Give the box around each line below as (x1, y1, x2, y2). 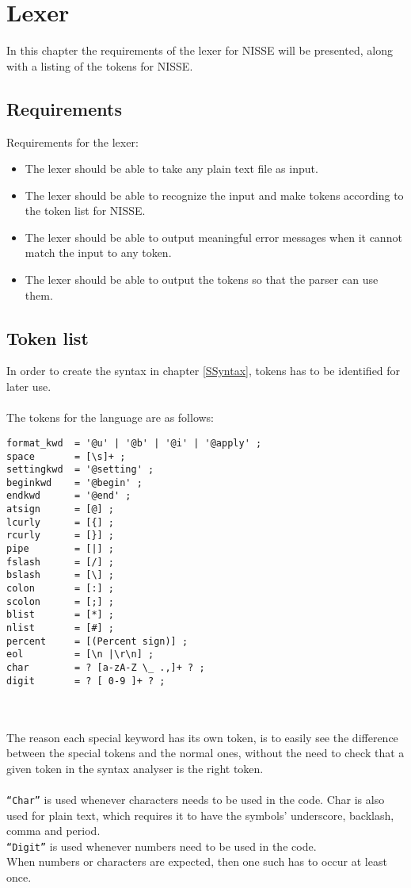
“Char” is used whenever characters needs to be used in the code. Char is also (6, 790, 385, 807)
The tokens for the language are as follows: (6, 409, 215, 426)
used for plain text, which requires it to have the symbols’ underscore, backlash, (6, 806, 394, 823)
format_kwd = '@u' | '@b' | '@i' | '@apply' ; (6, 437, 262, 449)
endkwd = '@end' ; (6, 490, 131, 502)
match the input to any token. (25, 244, 172, 261)
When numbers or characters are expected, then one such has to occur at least (6, 853, 387, 870)
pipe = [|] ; (6, 543, 115, 555)
